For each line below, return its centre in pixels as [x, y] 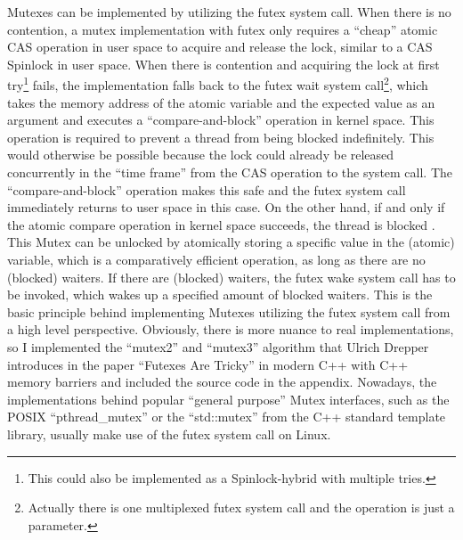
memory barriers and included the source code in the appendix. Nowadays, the [222, 382]
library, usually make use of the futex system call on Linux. [169, 434]
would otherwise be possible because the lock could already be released [201, 155]
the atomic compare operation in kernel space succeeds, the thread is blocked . [221, 224]
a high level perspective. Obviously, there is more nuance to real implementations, [231, 329]
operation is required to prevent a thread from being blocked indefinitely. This [221, 137]
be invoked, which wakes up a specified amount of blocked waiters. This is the [220, 295]
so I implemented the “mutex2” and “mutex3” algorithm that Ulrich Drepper [218, 346]
